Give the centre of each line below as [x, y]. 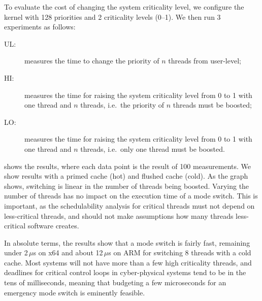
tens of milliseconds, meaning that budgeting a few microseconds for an [115, 282]
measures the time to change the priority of [92, 61]
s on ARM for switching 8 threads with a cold [180, 253]
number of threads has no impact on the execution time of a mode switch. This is [131, 196]
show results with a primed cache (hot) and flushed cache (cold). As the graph [126, 176]
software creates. [53, 226]
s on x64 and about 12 [68, 253]
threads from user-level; [205, 61]
